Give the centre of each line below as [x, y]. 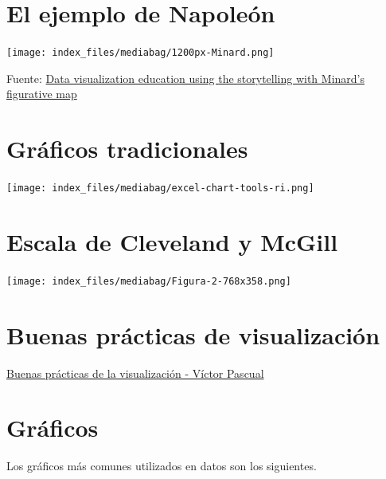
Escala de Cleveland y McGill [172, 241]
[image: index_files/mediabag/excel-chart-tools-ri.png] [160, 188]
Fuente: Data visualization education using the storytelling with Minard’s [186, 78]
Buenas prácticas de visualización [193, 334]
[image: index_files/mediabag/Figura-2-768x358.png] [149, 281]
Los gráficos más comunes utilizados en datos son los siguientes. [162, 466]
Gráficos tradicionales [127, 149]
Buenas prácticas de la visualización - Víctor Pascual [135, 373]
